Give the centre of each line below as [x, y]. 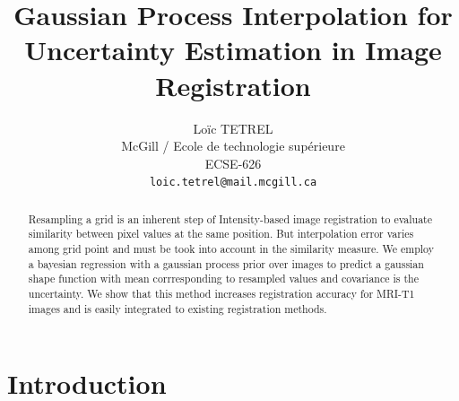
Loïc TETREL [233, 128]
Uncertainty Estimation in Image [233, 50]
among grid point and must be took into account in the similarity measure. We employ [231, 249]
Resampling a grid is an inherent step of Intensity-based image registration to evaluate [230, 218]
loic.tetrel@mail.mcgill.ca [233, 183]
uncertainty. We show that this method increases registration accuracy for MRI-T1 [221, 294]
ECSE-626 [233, 163]
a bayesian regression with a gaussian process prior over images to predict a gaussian [226, 263]
